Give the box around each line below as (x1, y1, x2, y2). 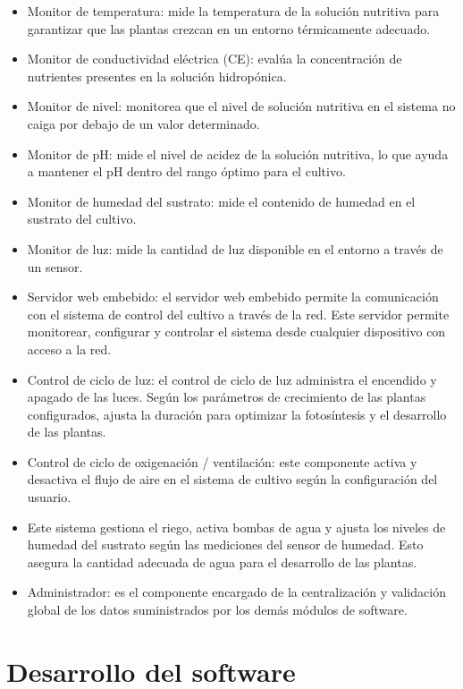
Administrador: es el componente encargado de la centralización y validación (27, 583, 446, 601)
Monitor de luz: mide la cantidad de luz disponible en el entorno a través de (27, 239, 443, 258)
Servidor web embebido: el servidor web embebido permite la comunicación (27, 287, 439, 306)
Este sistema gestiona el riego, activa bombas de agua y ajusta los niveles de (27, 517, 446, 536)
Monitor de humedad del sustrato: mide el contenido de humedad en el (27, 191, 416, 210)
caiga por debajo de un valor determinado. (27, 114, 260, 132)
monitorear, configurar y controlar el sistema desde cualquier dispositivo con (27, 322, 446, 341)
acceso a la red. (27, 339, 112, 358)
